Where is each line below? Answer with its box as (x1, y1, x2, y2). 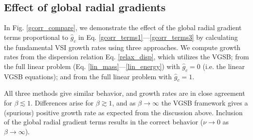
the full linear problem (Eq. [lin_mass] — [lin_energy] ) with (4, 61, 180, 71)
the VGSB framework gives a (161, 97, 248, 107)
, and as (112, 97, 136, 107)
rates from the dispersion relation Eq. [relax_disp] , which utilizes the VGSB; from (4, 52, 249, 62)
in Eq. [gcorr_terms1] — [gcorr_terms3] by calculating (78, 32, 238, 42)
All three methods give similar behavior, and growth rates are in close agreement (4, 88, 245, 98)
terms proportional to (4, 32, 69, 42)
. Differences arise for (31, 97, 94, 107)
